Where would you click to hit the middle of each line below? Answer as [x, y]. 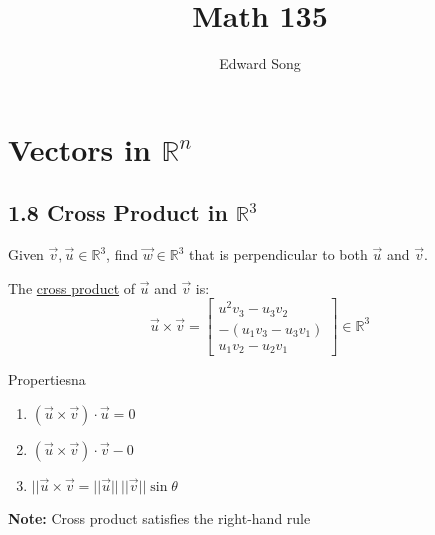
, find [122, 254]
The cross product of [72, 287]
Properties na [47, 379]
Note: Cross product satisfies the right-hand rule [159, 517]
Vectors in [79, 148]
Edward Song [260, 63]
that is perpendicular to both [278, 254]
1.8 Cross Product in [118, 212]
